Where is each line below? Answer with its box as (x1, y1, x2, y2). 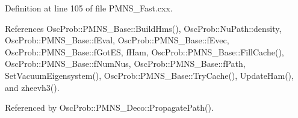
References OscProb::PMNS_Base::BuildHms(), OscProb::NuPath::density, (5, 22, 282, 34)
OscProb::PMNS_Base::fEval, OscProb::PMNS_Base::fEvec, (5, 34, 229, 46)
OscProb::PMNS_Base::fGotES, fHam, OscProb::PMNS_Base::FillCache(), (5, 45, 284, 58)
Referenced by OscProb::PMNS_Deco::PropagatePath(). (5, 101, 214, 114)
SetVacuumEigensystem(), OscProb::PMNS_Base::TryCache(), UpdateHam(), (5, 69, 294, 81)
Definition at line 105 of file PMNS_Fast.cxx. (5, 2, 173, 14)
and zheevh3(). (5, 81, 60, 93)
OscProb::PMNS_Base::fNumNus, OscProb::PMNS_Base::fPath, (5, 57, 246, 70)
